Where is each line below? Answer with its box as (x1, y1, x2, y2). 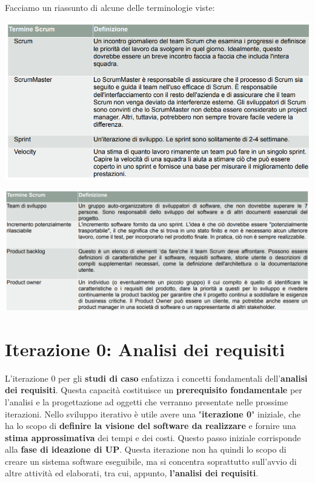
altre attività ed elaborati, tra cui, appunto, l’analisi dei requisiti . (5, 467, 259, 479)
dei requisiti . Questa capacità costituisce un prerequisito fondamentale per (5, 383, 302, 396)
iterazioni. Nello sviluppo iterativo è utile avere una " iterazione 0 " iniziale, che (5, 407, 301, 420)
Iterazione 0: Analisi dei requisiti (5, 336, 285, 361)
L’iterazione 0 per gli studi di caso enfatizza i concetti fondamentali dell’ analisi (5, 371, 308, 384)
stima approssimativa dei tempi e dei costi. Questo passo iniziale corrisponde (5, 431, 301, 444)
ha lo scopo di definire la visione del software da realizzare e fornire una (5, 419, 296, 432)
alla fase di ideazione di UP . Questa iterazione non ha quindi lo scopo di (5, 443, 287, 456)
